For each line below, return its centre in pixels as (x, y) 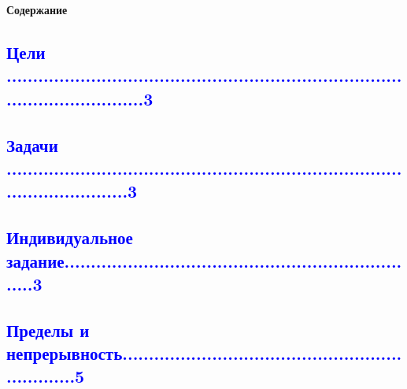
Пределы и (48, 330)
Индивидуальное (70, 237)
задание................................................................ (204, 260)
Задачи (32, 144)
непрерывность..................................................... (204, 353)
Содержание (37, 9)
